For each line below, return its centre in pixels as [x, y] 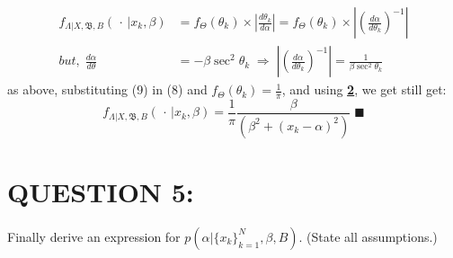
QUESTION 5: [101, 191]
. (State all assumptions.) [368, 236]
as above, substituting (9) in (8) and [107, 89]
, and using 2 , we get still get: [364, 89]
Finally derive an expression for [94, 236]
